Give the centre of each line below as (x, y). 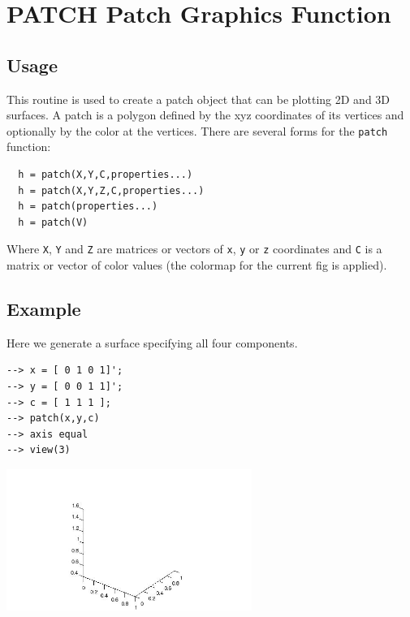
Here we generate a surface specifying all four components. (152, 342)
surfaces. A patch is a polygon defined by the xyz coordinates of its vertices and (205, 115)
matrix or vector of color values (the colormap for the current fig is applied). (197, 265)
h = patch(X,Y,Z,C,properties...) (111, 190)
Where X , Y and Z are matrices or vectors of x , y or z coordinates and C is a (194, 249)
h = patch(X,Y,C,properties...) (106, 175)
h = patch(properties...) (88, 207)
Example (44, 309)
